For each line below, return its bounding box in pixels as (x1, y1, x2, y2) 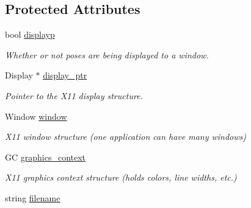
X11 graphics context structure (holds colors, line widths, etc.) (5, 171, 237, 184)
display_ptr (43, 69, 87, 81)
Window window (5, 109, 67, 122)
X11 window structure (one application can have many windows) (5, 130, 247, 143)
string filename (5, 191, 60, 204)
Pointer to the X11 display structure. (5, 89, 143, 102)
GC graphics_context (5, 150, 86, 163)
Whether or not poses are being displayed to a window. (5, 48, 209, 61)
